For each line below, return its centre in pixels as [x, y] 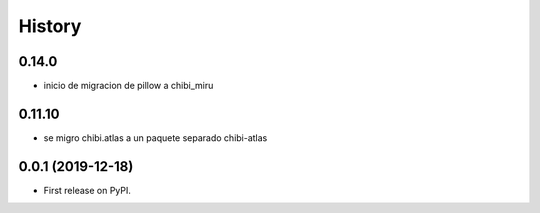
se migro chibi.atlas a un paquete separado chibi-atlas [155, 137]
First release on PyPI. [87, 190]
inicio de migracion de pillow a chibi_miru [128, 86]
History [50, 26]
